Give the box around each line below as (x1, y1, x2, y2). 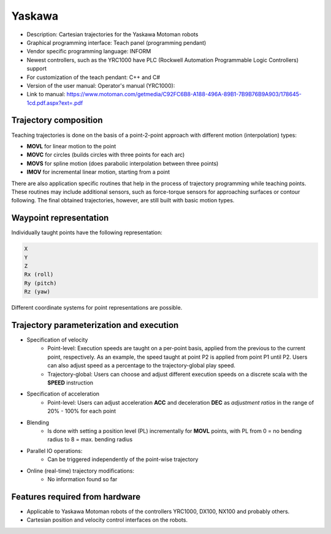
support (26, 65, 47, 72)
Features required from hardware (11, 491, 141, 502)
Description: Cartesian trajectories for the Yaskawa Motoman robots (26, 31, 199, 38)
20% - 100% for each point (47, 408, 116, 415)
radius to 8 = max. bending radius (47, 436, 133, 443)
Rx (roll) (24, 271, 54, 278)
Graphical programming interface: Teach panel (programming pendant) (26, 39, 207, 46)
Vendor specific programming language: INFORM (26, 48, 151, 55)
